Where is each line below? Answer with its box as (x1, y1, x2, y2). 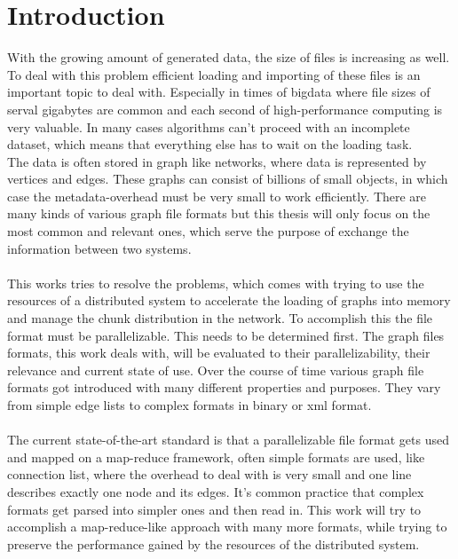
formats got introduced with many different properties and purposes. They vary (7, 378, 441, 397)
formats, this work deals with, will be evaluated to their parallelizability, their (7, 343, 430, 362)
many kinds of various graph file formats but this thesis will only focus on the (7, 204, 430, 223)
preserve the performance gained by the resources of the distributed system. (7, 534, 420, 553)
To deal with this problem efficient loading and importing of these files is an (7, 65, 421, 83)
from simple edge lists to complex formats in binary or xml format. (7, 396, 372, 413)
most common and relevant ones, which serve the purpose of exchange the (7, 222, 409, 240)
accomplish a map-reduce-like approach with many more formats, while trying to (7, 517, 447, 536)
